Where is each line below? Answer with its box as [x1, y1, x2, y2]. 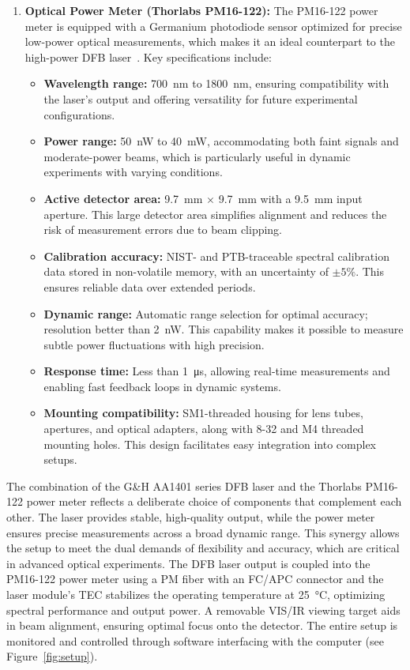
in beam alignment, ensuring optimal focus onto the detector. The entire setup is [6, 617, 398, 634]
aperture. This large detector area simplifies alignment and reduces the [43, 205, 387, 222]
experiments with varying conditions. [43, 164, 223, 180]
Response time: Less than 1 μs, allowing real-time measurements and [43, 363, 390, 379]
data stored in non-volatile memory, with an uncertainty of [43, 263, 329, 280]
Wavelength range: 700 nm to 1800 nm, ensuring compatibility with [43, 75, 389, 92]
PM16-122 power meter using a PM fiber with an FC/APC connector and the [6, 570, 384, 587]
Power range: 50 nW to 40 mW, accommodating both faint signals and [43, 133, 399, 149]
